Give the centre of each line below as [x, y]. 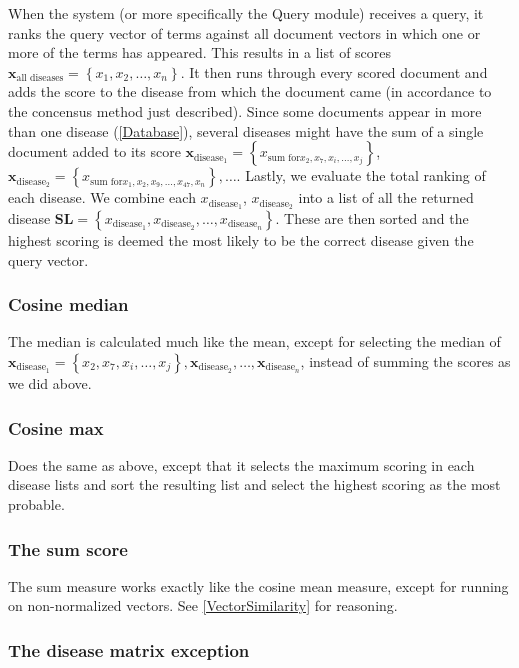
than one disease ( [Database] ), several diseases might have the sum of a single [246, 130]
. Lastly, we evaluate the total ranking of [361, 175]
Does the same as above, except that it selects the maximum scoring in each [241, 464]
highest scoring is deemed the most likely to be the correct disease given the [241, 240]
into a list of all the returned [386, 197]
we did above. [50, 383]
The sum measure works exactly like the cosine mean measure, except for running [258, 585]
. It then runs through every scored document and [334, 71]
